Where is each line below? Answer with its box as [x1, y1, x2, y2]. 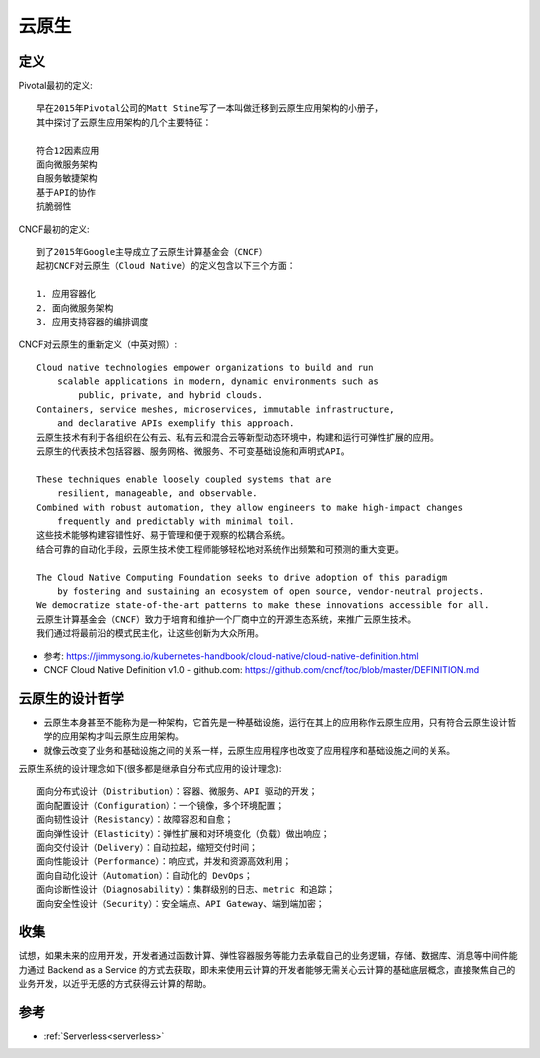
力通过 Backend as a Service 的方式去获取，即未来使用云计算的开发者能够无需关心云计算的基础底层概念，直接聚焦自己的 [18, 963, 516, 975]
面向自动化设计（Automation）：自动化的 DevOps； [36, 870, 254, 881]
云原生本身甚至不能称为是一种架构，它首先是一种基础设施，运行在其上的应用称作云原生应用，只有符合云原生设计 [43, 716, 508, 728]
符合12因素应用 [36, 145, 100, 156]
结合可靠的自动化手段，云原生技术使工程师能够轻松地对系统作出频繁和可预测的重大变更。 [36, 543, 404, 555]
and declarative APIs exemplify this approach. [56, 418, 295, 429]
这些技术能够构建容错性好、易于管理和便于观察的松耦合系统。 [36, 530, 290, 541]
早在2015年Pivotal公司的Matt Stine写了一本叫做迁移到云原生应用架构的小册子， [36, 103, 384, 114]
